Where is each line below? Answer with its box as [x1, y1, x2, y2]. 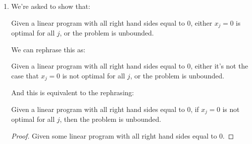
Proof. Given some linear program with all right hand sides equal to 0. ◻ [11, 130, 234, 141]
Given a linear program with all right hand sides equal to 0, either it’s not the [11, 61, 248, 71]
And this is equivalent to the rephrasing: [11, 87, 134, 98]
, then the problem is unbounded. [59, 114, 161, 124]
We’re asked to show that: [11, 1, 91, 11]
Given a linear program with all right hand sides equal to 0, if [11, 104, 199, 114]
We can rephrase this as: [11, 44, 86, 54]
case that [11, 70, 39, 80]
